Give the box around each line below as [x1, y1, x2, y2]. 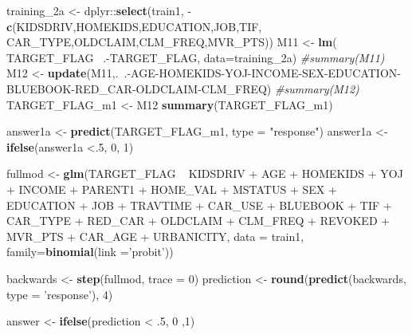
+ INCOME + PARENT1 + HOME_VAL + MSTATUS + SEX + [6, 180, 337, 197]
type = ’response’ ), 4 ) [6, 286, 113, 302]
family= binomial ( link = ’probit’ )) [6, 243, 174, 260]
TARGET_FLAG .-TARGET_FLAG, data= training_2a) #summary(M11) [6, 49, 385, 65]
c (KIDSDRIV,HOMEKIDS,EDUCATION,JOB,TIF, [6, 18, 262, 34]
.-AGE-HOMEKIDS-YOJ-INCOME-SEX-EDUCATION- [124, 65, 401, 81]
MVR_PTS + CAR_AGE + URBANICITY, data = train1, [6, 227, 304, 244]
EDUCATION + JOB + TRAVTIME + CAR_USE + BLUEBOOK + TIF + [6, 196, 392, 213]
